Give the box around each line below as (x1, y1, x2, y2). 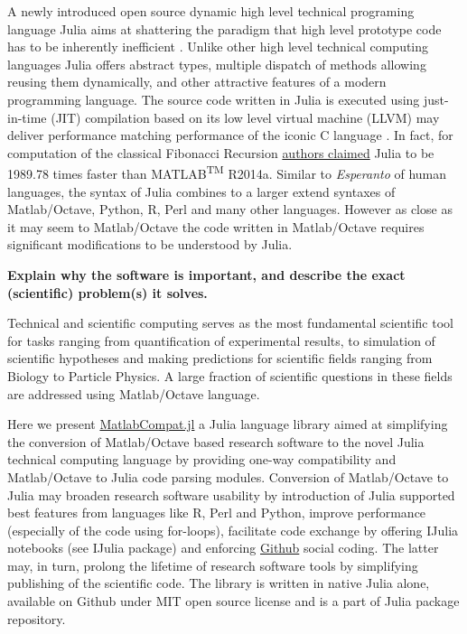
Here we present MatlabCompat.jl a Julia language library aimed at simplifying (7, 415, 448, 434)
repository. (7, 609, 66, 628)
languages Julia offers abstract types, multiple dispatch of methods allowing (7, 54, 426, 73)
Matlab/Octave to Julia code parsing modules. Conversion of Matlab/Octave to (7, 467, 449, 486)
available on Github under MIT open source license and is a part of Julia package (7, 592, 460, 611)
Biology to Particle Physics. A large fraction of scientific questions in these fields (7, 366, 453, 385)
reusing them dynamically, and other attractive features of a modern (7, 72, 387, 91)
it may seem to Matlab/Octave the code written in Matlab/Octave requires (7, 217, 425, 236)
